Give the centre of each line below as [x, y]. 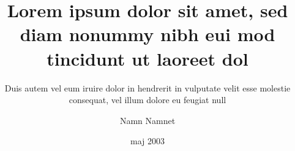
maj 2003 [147, 141]
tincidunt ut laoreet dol [147, 58]
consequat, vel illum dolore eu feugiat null [147, 100]
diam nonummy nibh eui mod [147, 34]
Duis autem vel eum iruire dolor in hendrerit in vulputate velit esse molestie [147, 87]
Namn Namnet [147, 120]
